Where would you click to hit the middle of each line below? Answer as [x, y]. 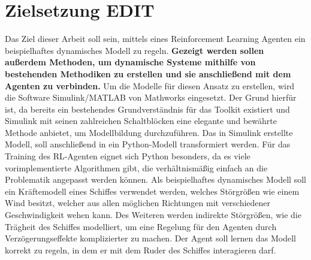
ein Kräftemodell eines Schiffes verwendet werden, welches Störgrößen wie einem [152, 191]
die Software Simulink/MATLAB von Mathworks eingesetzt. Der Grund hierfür [151, 97]
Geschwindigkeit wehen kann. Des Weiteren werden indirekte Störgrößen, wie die [153, 215]
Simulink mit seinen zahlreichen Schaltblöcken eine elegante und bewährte [141, 121]
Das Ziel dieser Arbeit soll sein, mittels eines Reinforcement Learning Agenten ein [155, 39]
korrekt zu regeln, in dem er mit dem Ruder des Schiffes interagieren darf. [141, 250]
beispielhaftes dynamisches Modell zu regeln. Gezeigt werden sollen [135, 50]
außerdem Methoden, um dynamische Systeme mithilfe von [130, 62]
